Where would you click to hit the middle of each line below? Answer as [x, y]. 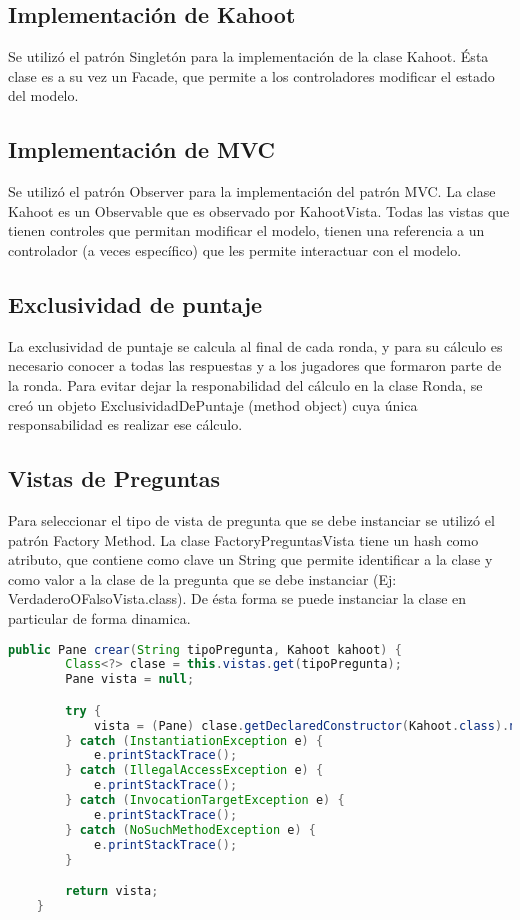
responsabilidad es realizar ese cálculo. [125, 424]
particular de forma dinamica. [99, 617]
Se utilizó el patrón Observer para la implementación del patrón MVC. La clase [252, 191]
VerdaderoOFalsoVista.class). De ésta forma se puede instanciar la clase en [237, 598]
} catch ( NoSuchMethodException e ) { [190, 829]
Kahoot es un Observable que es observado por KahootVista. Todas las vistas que [259, 210]
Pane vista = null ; [130, 679]
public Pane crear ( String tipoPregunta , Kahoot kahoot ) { [205, 649]
